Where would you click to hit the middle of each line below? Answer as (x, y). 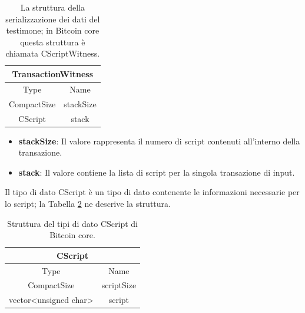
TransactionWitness (52, 73)
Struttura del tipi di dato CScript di (72, 223)
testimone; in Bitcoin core (53, 30)
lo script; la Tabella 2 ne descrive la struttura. (88, 203)
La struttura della (52, 7)
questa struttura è (53, 42)
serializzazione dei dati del (53, 19)
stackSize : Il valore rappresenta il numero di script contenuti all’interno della (159, 141)
